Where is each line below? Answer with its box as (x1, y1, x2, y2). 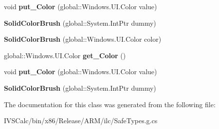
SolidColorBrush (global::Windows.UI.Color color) (4, 34, 162, 44)
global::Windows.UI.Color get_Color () (4, 50, 126, 60)
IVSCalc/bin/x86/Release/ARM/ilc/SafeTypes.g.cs (4, 115, 158, 126)
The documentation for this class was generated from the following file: (4, 99, 216, 109)
